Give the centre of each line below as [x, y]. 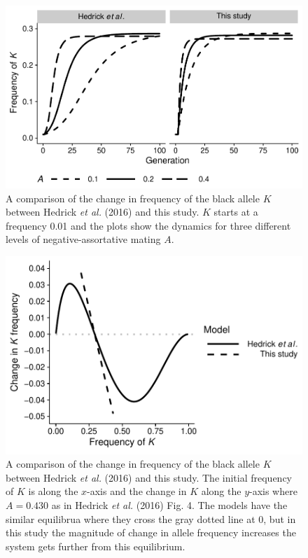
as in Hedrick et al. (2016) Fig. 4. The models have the [169, 504]
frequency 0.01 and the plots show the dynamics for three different [148, 225]
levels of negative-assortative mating [83, 239]
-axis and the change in [137, 491]
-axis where [273, 491]
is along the [53, 491]
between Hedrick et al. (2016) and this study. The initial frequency [149, 477]
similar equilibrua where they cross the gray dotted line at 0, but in [151, 518]
